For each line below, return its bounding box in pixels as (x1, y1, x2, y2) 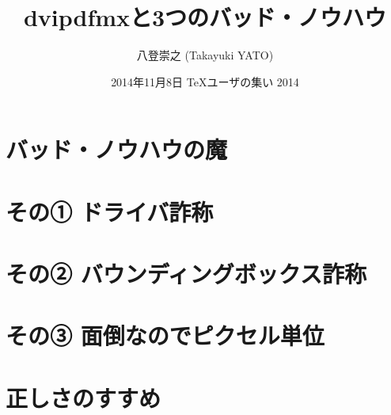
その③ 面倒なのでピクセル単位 (6, 319, 325, 352)
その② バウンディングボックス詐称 (6, 257, 366, 290)
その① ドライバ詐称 (6, 195, 214, 227)
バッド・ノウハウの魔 (6, 133, 228, 166)
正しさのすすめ (6, 381, 161, 413)
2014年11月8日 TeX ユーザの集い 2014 (111, 73, 299, 89)
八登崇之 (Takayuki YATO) (136, 47, 274, 63)
